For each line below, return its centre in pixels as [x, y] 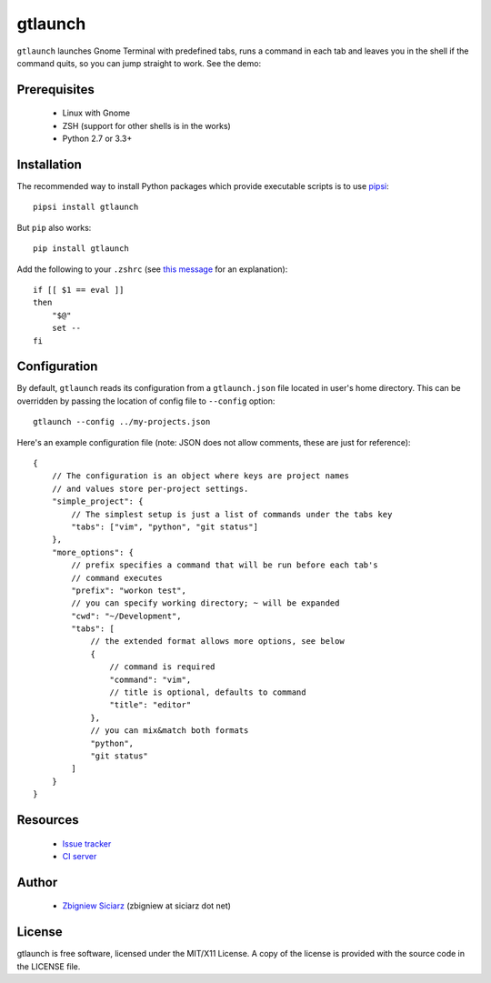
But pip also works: [54, 227]
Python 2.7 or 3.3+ [97, 139]
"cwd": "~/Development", [126, 616]
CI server [80, 856]
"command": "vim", [150, 679]
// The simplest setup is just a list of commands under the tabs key [232, 514]
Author [37, 882]
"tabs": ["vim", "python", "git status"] [165, 527]
